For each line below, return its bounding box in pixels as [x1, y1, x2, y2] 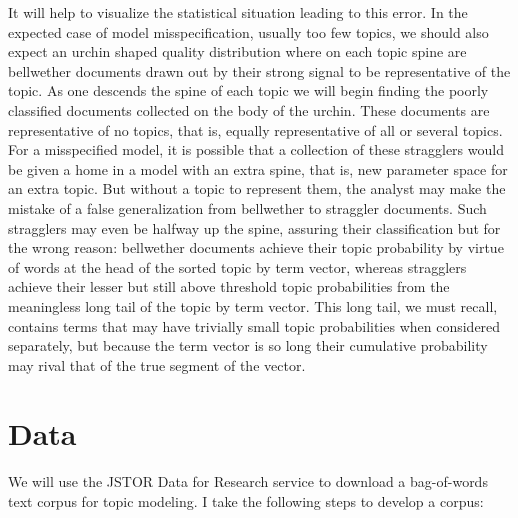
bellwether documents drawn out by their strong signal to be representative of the [8, 60, 511, 81]
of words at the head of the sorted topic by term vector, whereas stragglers [8, 256, 467, 277]
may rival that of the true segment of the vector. [8, 354, 306, 375]
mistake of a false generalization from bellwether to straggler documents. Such [8, 197, 487, 218]
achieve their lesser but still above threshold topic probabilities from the [8, 276, 450, 297]
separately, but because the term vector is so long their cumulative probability [8, 335, 488, 356]
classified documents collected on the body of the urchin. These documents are [8, 99, 490, 120]
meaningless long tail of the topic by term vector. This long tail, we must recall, [8, 295, 498, 316]
